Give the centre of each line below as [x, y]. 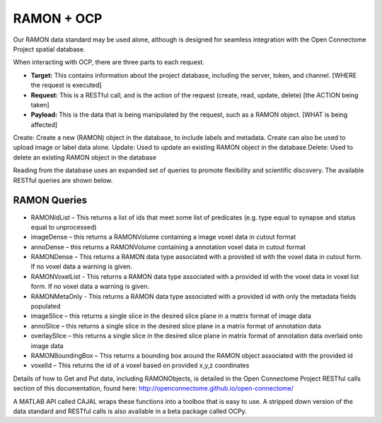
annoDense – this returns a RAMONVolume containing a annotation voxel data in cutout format [168, 246]
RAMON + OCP [58, 18]
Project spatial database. [49, 49]
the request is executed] [66, 85]
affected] [44, 124]
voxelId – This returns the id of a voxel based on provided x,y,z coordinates [140, 365]
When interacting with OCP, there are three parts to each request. [109, 62]
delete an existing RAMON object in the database [85, 157]
